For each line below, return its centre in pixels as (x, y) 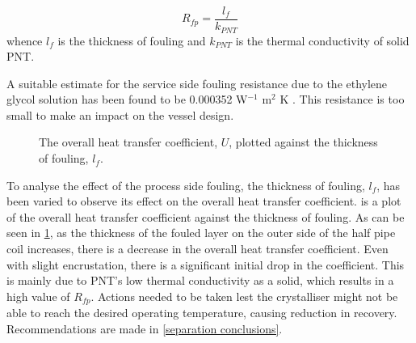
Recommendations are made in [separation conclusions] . (145, 328)
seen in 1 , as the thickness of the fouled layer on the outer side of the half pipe (201, 233)
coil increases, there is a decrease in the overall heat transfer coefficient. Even (197, 249)
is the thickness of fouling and (132, 40)
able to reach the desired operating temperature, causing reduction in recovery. (202, 313)
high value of (38, 296)
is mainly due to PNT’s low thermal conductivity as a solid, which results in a (200, 280)
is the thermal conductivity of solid (322, 40)
